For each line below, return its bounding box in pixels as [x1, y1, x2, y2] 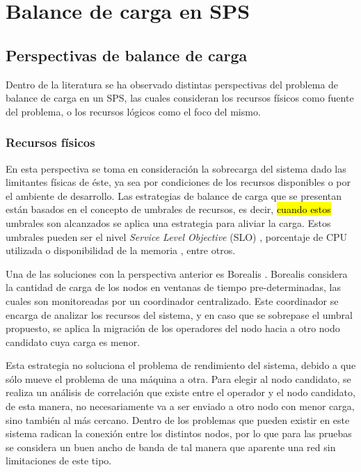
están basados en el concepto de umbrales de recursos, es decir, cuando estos [6, 202, 331, 217]
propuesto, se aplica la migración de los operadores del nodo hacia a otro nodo [6, 321, 340, 336]
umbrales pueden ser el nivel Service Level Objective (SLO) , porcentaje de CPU [6, 229, 348, 244]
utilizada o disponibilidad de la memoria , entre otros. [6, 243, 236, 258]
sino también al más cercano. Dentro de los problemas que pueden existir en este [6, 412, 350, 427]
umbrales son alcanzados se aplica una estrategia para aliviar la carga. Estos [6, 215, 331, 230]
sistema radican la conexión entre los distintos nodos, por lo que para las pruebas [6, 426, 352, 441]
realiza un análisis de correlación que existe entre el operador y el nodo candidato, [6, 385, 355, 400]
